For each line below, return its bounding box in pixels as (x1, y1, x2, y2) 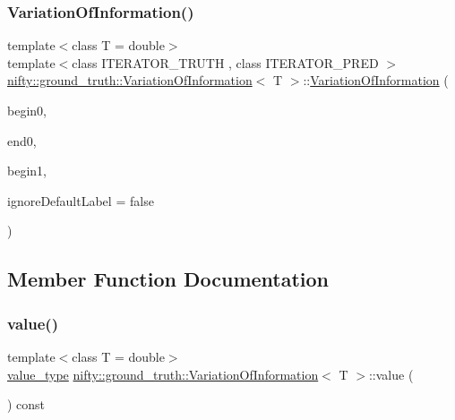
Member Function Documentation (7, 265, 330, 293)
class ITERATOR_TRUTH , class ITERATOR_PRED (72, 53, 379, 72)
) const (7, 395, 46, 414)
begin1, (7, 161, 47, 180)
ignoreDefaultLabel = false (7, 191, 154, 210)
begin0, (7, 101, 47, 119)
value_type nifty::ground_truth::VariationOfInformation (7, 364, 319, 383)
